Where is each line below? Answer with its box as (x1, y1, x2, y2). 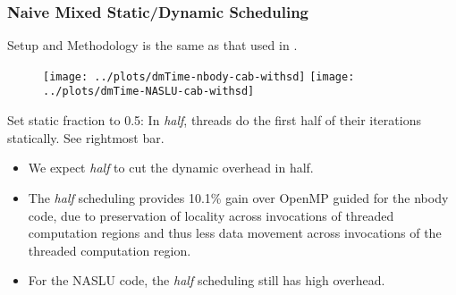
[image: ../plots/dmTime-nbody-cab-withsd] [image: (43, 70, 355, 83)
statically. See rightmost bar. (7, 128, 165, 147)
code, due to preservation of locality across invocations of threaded (28, 206, 394, 224)
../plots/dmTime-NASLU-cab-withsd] (43, 85, 255, 98)
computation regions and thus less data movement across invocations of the (28, 223, 442, 242)
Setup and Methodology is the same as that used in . (7, 36, 298, 55)
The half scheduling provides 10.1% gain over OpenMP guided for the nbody (28, 188, 449, 206)
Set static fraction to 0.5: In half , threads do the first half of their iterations (7, 111, 421, 130)
